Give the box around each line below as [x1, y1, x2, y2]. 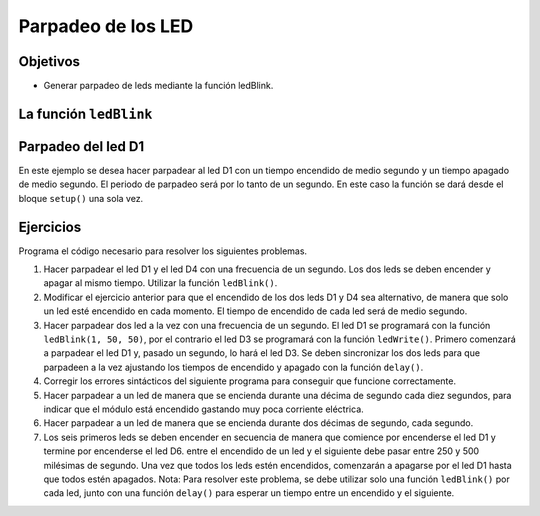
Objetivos [18, 53, 80, 70]
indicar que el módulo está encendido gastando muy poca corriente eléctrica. [43, 403, 364, 415]
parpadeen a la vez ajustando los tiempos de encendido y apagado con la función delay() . [43, 361, 424, 373]
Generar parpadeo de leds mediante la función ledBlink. [43, 80, 274, 92]
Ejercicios [18, 218, 82, 235]
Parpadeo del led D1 [18, 138, 145, 155]
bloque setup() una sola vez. [18, 192, 144, 204]
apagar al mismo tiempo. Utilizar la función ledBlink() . [43, 277, 278, 289]
